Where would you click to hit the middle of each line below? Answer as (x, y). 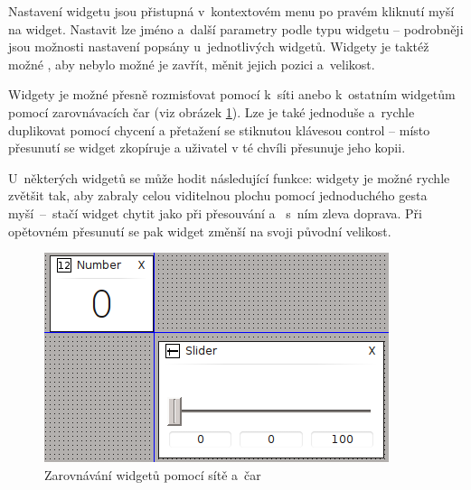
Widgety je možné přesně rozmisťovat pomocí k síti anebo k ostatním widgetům (232, 94)
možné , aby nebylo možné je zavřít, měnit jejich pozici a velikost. (192, 64)
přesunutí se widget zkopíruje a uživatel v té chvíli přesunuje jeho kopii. (207, 148)
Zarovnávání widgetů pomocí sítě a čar (153, 474)
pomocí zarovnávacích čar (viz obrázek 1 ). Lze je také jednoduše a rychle (212, 111)
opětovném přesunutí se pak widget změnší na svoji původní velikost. (200, 231)
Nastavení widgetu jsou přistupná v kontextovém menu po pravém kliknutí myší (231, 11)
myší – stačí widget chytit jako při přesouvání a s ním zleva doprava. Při (215, 213)
